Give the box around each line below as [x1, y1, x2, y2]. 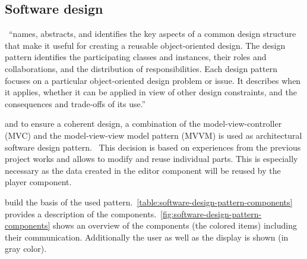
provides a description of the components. [5, 207, 157, 220]
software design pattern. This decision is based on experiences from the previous [5, 141, 301, 153]
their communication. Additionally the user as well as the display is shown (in [5, 230, 289, 243]
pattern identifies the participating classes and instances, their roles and [5, 51, 267, 63]
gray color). [5, 242, 47, 255]
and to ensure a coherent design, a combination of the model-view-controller [5, 117, 282, 130]
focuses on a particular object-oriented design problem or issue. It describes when [5, 74, 301, 86]
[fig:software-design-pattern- [160, 207, 262, 220]
